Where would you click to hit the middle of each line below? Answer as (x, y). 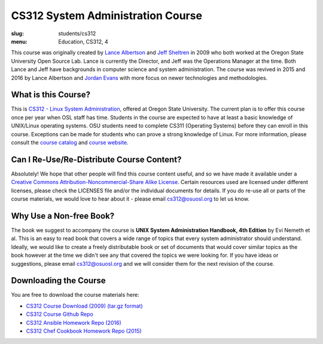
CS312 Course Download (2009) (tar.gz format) (84, 306)
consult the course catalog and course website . (70, 142)
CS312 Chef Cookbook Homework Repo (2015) (84, 331)
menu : (19, 41)
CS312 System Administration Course (107, 16)
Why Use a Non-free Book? (63, 216)
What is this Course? (51, 95)
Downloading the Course (58, 281)
